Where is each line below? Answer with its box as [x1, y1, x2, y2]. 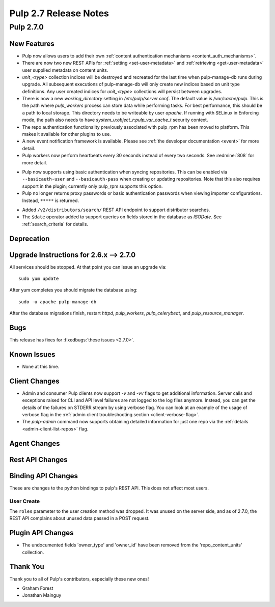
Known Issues [9, 350, 56, 359]
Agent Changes [9, 439, 61, 448]
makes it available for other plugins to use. [22, 131, 112, 137]
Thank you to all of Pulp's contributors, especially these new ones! [9, 575, 149, 582]
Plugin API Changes [9, 529, 74, 537]
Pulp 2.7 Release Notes [9, 8, 109, 19]
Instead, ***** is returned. [22, 197, 79, 204]
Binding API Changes [9, 471, 78, 480]
